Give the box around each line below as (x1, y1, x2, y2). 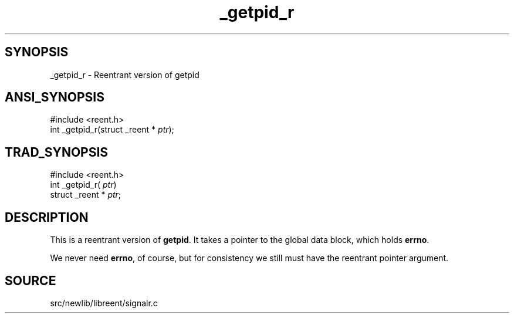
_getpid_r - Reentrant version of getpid (50, 69, 199, 80)
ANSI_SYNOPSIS (5, 90, 104, 105)
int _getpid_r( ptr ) (50, 180, 117, 190)
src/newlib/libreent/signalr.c (50, 297, 158, 308)
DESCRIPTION (5, 209, 89, 225)
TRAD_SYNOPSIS (5, 144, 109, 160)
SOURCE (5, 273, 56, 288)
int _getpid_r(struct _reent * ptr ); (50, 124, 174, 135)
